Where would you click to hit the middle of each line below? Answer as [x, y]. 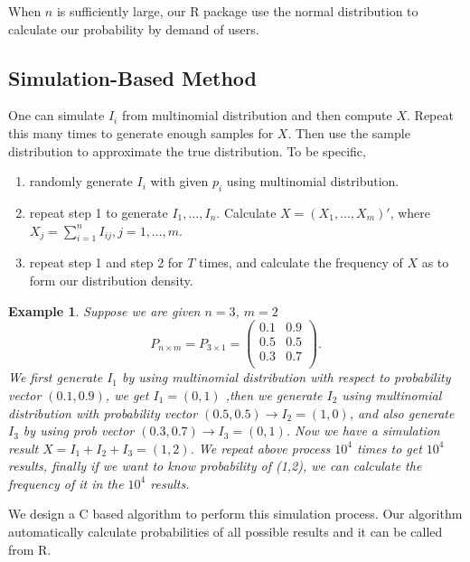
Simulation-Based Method [132, 77]
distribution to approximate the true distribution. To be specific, [187, 150]
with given [179, 181]
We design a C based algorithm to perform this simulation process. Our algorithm [235, 514]
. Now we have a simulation [363, 431]
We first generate [56, 377]
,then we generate [274, 394]
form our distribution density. [111, 280]
